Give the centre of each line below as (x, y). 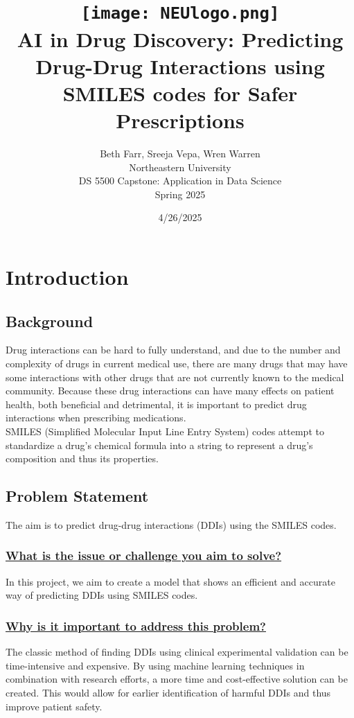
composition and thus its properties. (82, 458)
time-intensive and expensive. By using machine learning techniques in (155, 665)
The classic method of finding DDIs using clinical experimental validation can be (177, 652)
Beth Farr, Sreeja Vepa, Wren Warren (180, 153)
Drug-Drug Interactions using (180, 65)
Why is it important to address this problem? (136, 625)
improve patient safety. (54, 706)
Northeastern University (180, 167)
